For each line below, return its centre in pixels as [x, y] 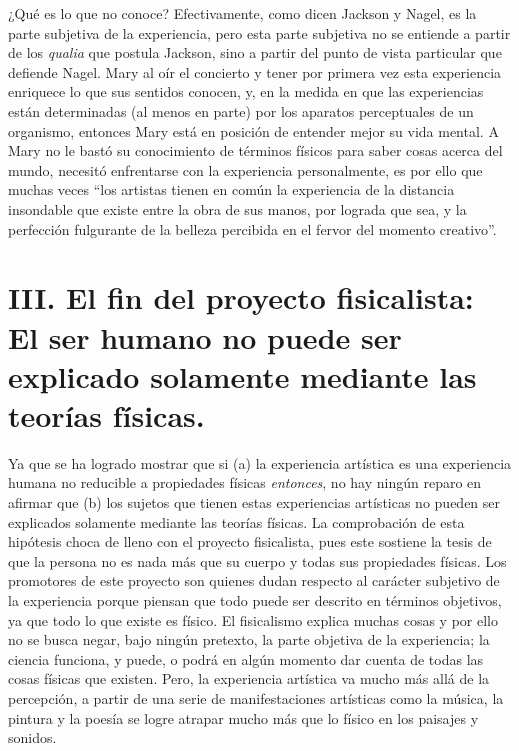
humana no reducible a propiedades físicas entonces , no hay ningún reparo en [245, 482]
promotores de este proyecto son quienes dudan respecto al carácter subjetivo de [254, 580]
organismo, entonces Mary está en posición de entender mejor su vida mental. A [253, 130]
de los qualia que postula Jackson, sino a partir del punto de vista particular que [255, 52]
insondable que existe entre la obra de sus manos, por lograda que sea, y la [237, 208]
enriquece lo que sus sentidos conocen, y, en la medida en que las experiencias [246, 91]
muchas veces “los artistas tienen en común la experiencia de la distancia [231, 189]
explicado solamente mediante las [242, 375]
